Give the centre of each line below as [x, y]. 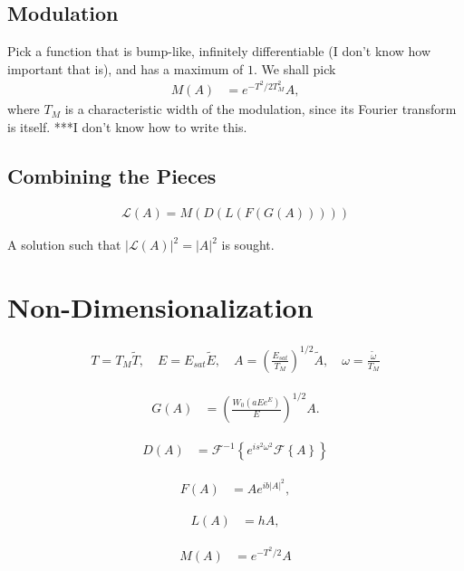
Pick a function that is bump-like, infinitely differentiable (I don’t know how [219, 51]
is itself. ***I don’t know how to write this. [127, 126]
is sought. [248, 245]
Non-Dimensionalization [160, 307]
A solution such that [64, 245]
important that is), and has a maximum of [126, 68]
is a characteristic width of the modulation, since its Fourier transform [261, 109]
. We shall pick [295, 68]
